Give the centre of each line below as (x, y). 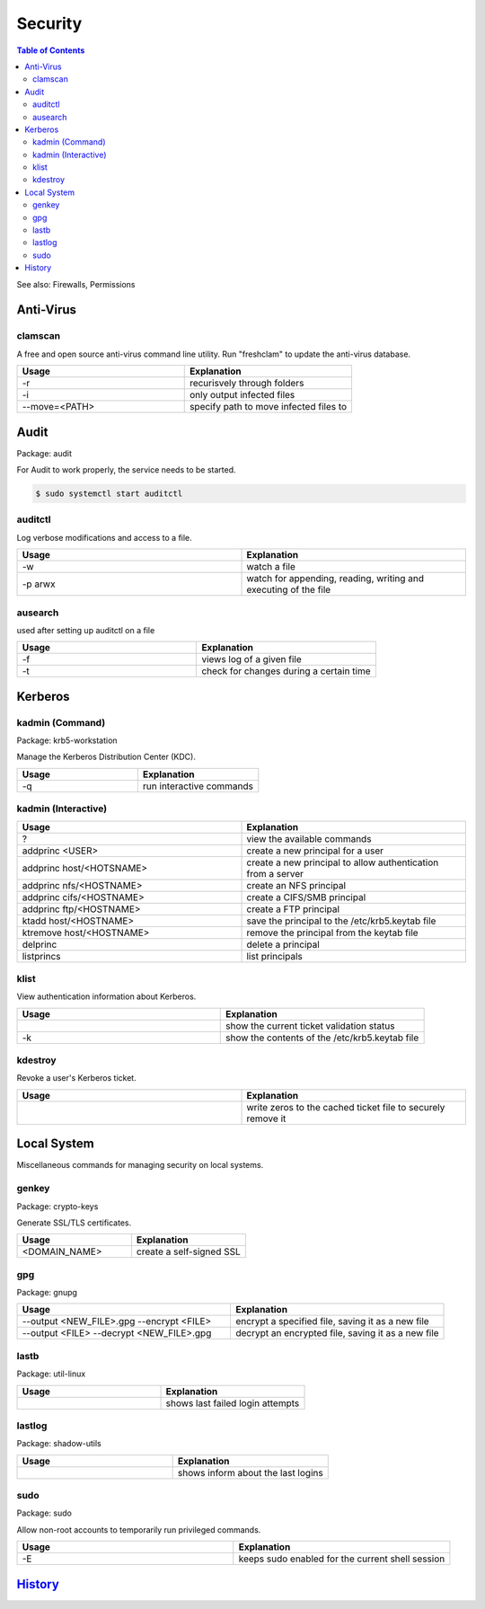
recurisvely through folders (247, 384)
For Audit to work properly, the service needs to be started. (127, 470)
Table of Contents (51, 50)
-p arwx (39, 584)
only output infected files (242, 395)
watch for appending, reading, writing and (335, 579)
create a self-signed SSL (189, 1251)
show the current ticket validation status (310, 1026)
